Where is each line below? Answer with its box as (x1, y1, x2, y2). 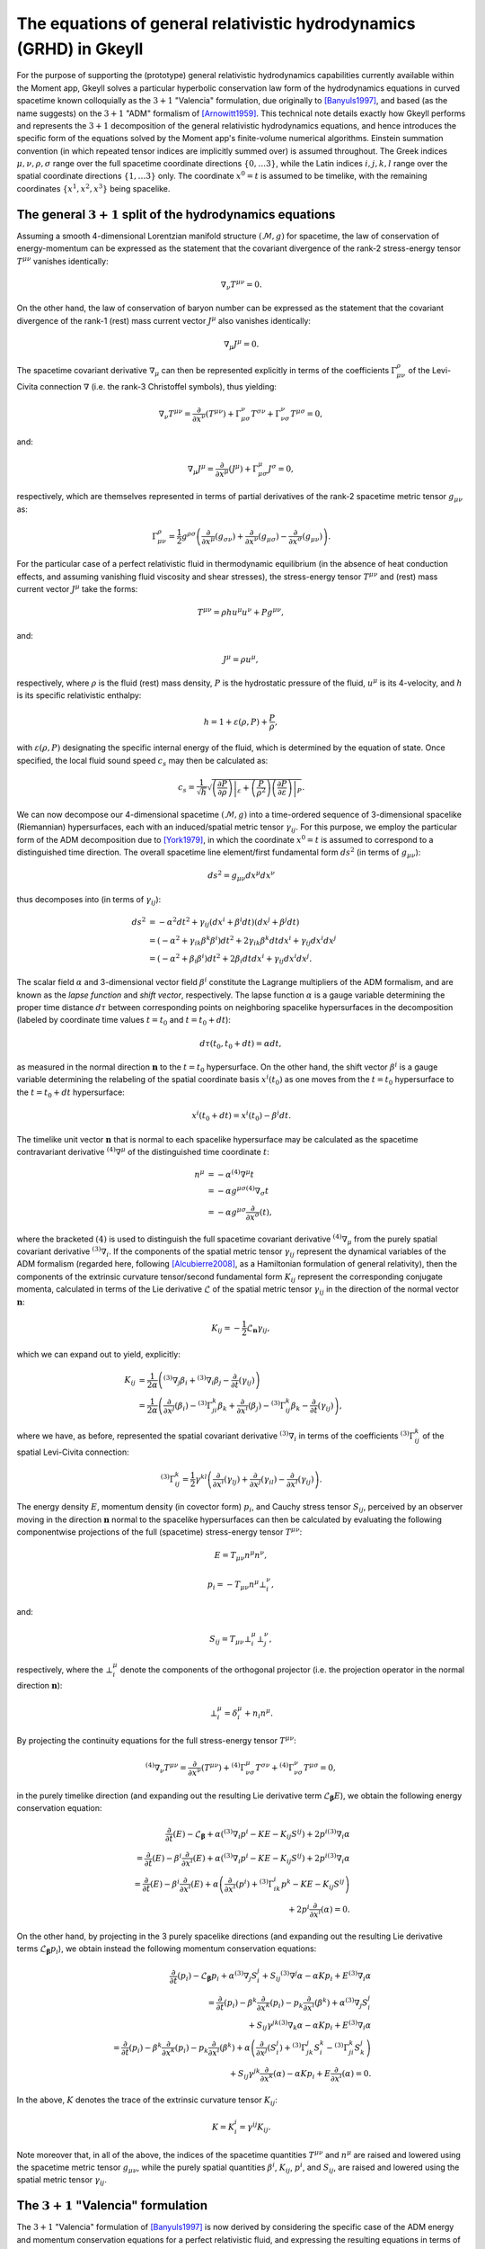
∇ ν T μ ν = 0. (220, 278, 262, 291)
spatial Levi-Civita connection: (16, 1447, 129, 1457)
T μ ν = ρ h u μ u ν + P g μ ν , (197, 605, 285, 618)
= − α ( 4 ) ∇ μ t (207, 1168, 255, 1179)
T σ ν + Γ (251, 408, 282, 418)
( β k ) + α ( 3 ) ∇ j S (314, 1996, 368, 2010)
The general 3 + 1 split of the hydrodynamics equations (16, 207, 336, 222)
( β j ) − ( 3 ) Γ (247, 1399, 287, 1412)
